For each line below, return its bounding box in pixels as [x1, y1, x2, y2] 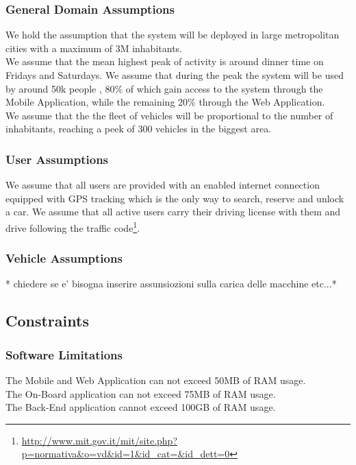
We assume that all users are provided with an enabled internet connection [5, 178, 320, 192]
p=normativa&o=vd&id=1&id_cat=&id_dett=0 [21, 446, 230, 461]
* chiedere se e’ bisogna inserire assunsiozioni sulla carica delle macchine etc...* [5, 276, 337, 291]
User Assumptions [5, 150, 109, 167]
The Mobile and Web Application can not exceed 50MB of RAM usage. [5, 373, 306, 387]
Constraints [5, 310, 89, 331]
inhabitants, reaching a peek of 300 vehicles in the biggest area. [5, 121, 272, 136]
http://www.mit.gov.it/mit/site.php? [21, 433, 178, 447]
